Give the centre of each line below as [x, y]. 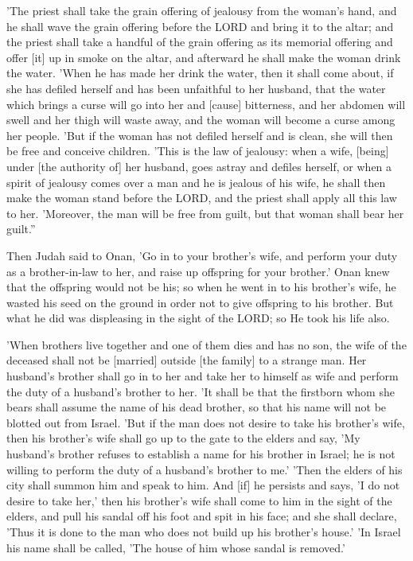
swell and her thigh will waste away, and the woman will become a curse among [201, 120]
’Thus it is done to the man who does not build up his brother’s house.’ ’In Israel [204, 532]
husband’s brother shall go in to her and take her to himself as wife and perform [203, 376]
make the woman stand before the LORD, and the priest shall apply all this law [202, 198]
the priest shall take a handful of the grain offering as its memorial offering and [200, 42]
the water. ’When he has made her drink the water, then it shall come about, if [200, 73]
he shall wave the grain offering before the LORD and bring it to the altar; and [200, 26]
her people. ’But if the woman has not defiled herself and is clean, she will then [200, 135]
